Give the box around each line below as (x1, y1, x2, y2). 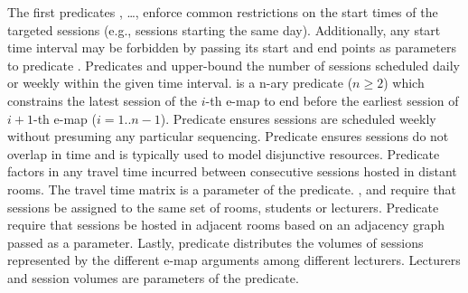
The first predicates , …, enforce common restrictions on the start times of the (7, 3, 438, 21)
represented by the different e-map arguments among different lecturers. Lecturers (7, 250, 461, 269)
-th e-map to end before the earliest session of (205, 90, 459, 109)
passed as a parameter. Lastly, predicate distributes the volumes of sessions (7, 232, 424, 251)
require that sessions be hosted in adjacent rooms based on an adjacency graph (7, 215, 445, 234)
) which (383, 73, 425, 92)
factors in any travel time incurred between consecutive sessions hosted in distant (7, 162, 457, 181)
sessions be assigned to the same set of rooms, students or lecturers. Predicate (7, 197, 439, 216)
